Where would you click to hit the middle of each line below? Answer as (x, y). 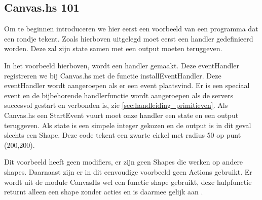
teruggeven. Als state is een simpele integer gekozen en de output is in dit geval (128, 125)
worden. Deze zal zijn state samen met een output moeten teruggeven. (113, 48)
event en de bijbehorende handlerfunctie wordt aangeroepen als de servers (119, 95)
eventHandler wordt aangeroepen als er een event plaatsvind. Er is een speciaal (127, 85)
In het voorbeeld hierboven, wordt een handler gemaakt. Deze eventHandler (122, 65)
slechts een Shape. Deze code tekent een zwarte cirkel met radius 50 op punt (123, 135)
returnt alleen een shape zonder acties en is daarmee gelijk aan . (104, 192)
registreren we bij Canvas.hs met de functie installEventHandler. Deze (113, 75)
